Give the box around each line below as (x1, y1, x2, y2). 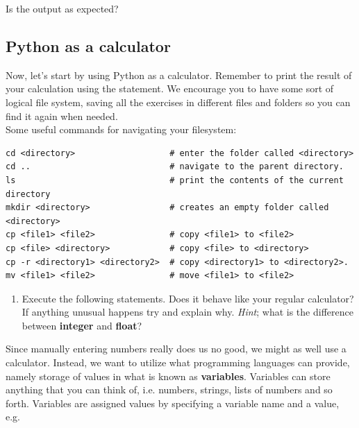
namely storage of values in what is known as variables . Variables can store (6, 368, 331, 383)
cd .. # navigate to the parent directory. (6, 162, 344, 172)
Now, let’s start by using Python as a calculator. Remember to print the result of (6, 67, 352, 82)
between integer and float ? (22, 318, 142, 332)
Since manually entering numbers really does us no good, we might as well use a (6, 341, 347, 356)
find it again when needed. (6, 108, 118, 123)
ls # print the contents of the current (6, 175, 344, 185)
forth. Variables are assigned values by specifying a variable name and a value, (6, 395, 340, 410)
